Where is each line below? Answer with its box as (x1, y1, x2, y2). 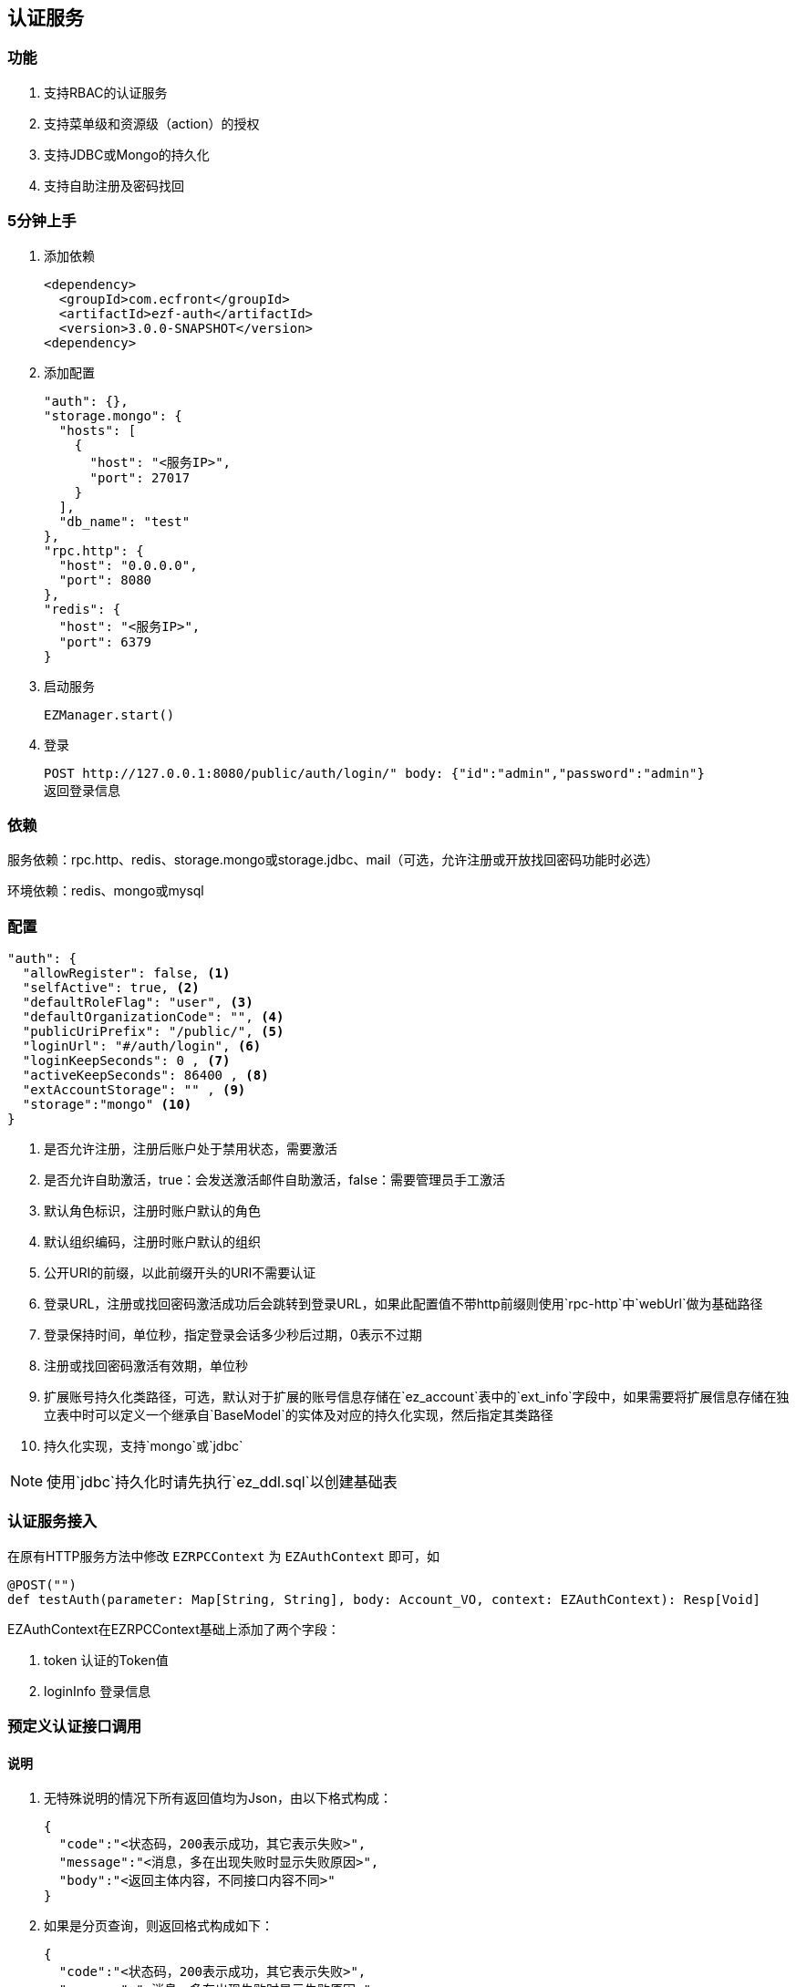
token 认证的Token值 (44, 1651, 169, 1668)
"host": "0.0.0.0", (58, 557, 198, 573)
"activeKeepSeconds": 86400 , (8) (22, 1068, 269, 1083)
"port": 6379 (58, 634, 152, 649)
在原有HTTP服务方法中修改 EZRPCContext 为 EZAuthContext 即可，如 (7, 1547, 439, 1564)
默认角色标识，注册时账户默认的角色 (44, 1203, 261, 1219)
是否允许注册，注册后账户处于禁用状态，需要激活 (44, 1141, 337, 1157)
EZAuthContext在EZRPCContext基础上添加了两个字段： (7, 1620, 340, 1637)
